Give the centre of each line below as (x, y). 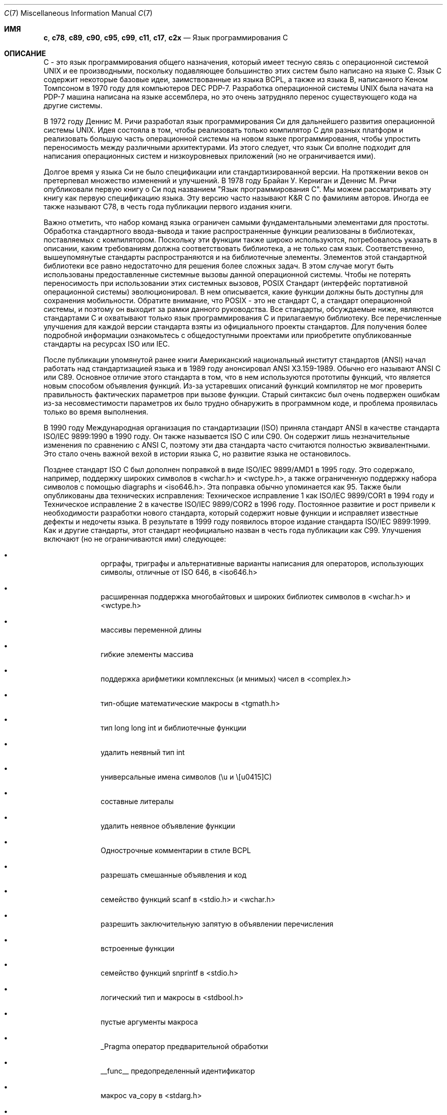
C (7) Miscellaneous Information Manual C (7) (78, 13)
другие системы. (73, 105)
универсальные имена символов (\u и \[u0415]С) (186, 777)
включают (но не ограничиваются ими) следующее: (135, 539)
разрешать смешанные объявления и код (173, 875)
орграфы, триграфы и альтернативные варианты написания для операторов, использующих (262, 563)
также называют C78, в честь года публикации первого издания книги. (168, 207)
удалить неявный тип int (143, 752)
